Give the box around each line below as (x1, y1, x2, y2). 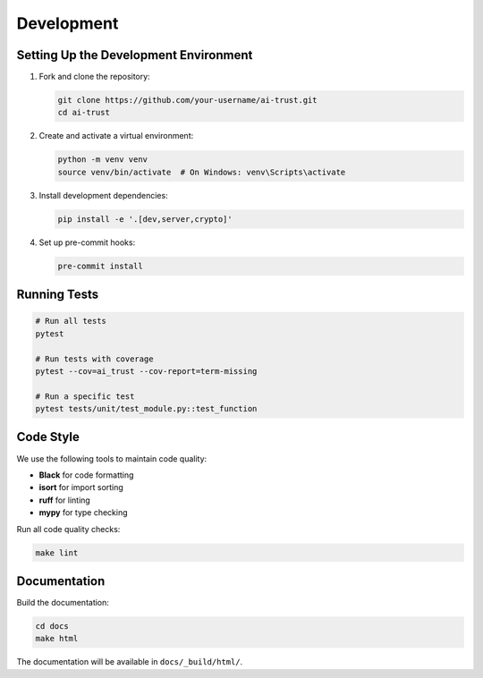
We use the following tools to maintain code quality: (16, 453, 208, 464)
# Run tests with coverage (35, 353, 154, 364)
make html (35, 633, 79, 644)
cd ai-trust (57, 107, 111, 118)
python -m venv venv (57, 155, 148, 165)
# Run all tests (35, 316, 107, 326)
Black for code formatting (38, 470, 134, 480)
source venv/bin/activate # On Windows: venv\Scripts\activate (57, 166, 346, 177)
